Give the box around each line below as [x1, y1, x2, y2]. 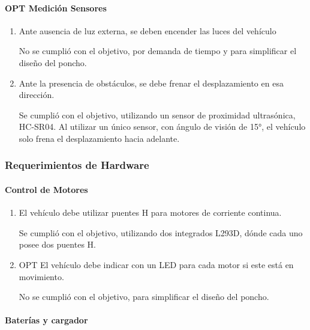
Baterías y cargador [5, 314, 88, 326]
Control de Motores [5, 183, 88, 195]
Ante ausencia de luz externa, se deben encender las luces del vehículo [19, 24, 276, 37]
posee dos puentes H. [19, 238, 96, 251]
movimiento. [19, 270, 64, 283]
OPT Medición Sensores [5, 1, 107, 14]
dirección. [19, 88, 55, 101]
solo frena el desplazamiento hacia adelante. [19, 132, 180, 144]
